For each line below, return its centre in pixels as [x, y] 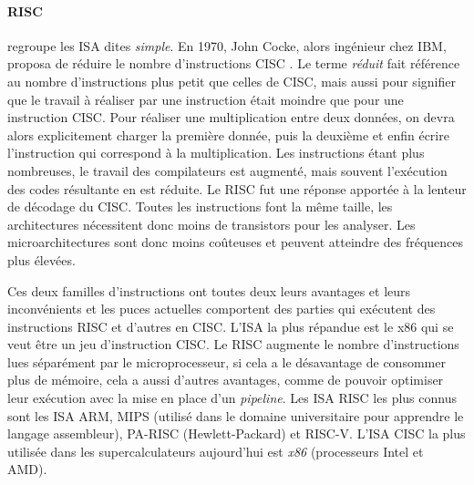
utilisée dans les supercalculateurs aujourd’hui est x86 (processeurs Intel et [216, 451]
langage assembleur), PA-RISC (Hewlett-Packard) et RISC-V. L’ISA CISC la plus [237, 433]
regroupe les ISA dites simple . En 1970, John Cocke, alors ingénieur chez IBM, [227, 45]
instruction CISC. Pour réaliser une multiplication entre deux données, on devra [231, 117]
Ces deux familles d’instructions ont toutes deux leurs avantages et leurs [209, 290]
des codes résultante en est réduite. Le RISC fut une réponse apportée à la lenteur [237, 188]
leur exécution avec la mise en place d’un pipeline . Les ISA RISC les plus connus [232, 398]
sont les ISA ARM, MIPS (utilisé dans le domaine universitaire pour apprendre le [236, 415]
